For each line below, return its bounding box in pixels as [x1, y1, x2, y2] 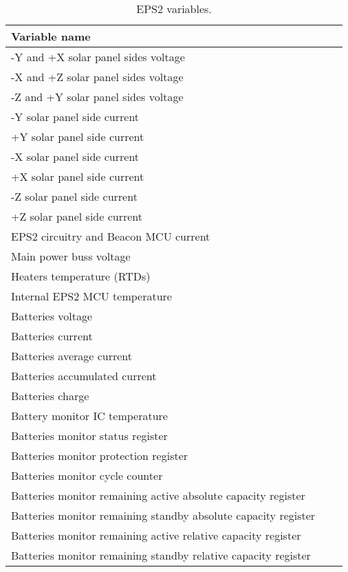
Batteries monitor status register [11, 428, 168, 443]
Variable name [11, 28, 91, 44]
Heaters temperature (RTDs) [11, 268, 151, 284]
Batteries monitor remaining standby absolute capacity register [11, 507, 316, 523]
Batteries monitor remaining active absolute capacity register [11, 487, 305, 503]
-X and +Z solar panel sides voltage [11, 69, 184, 85]
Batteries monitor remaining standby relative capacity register [11, 547, 311, 563]
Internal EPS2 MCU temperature [11, 288, 172, 304]
